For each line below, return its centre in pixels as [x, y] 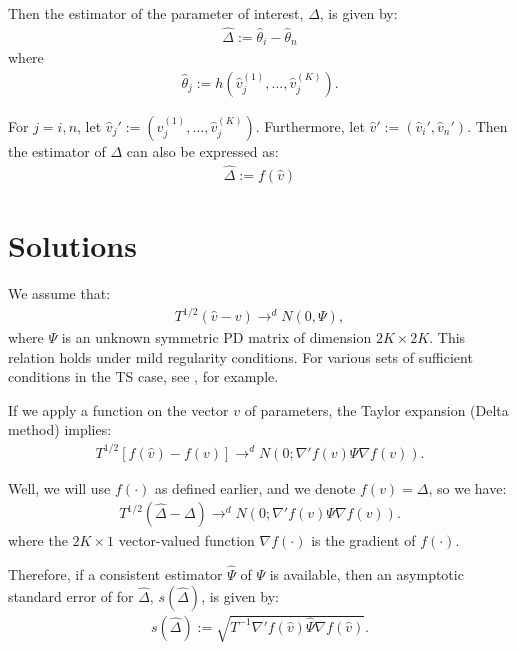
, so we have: [467, 487]
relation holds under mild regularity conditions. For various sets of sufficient [240, 356]
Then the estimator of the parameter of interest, [156, 13]
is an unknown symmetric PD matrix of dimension [216, 337]
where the [38, 540]
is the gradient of [363, 540]
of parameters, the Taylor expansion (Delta [376, 409]
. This [447, 337]
